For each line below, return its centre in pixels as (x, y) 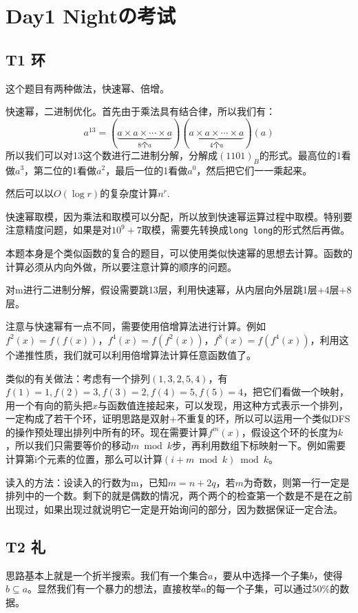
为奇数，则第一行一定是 (296, 482)
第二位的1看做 (65, 170)
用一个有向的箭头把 (49, 405)
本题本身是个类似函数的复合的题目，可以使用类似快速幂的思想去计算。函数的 (179, 252)
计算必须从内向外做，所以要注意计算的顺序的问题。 (121, 266)
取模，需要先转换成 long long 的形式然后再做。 (246, 230)
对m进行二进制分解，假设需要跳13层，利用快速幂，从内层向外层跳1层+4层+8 (179, 290)
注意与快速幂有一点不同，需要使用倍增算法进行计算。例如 (136, 326)
